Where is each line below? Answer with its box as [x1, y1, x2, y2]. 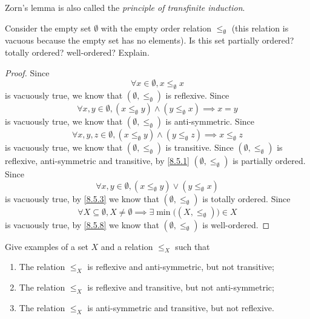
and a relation [101, 240, 153, 252]
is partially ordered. [232, 154, 306, 166]
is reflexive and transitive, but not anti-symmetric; [87, 281, 274, 294]
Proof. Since [5, 66, 50, 79]
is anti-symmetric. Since [165, 114, 255, 127]
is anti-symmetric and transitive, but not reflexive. [87, 301, 274, 314]
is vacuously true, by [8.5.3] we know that [5, 192, 159, 205]
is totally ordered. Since [202, 192, 291, 205]
